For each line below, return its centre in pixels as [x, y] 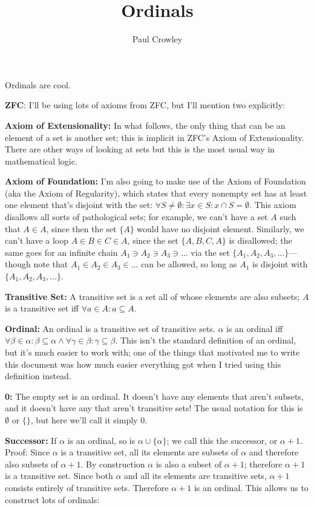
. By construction [113, 464]
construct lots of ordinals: [52, 499]
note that [51, 264]
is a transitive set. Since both [59, 476]
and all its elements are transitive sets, [195, 476]
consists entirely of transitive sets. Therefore [87, 487]
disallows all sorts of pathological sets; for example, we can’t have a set [136, 217]
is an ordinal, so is [101, 440]
